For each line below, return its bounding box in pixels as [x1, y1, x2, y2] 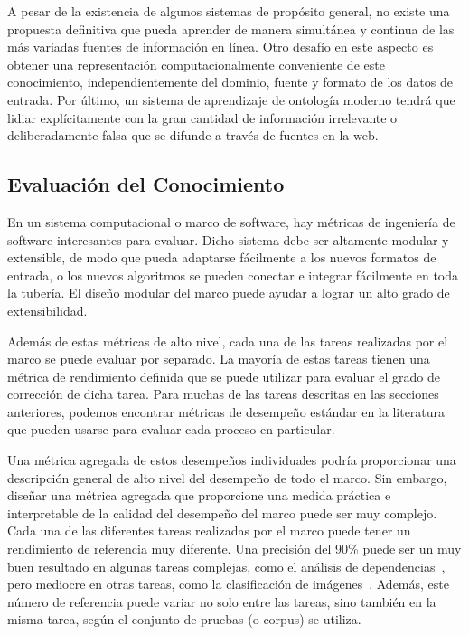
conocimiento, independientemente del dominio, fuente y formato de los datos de [7, 72, 453, 91]
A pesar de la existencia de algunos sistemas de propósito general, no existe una [7, 2, 450, 20]
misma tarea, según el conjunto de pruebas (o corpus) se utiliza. [7, 610, 361, 629]
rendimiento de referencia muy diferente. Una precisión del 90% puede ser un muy [7, 539, 462, 558]
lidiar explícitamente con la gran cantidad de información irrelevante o [7, 108, 398, 127]
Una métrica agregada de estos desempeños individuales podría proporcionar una [7, 450, 456, 469]
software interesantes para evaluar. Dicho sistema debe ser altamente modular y [7, 230, 449, 249]
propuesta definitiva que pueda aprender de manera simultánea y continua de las [7, 19, 455, 38]
